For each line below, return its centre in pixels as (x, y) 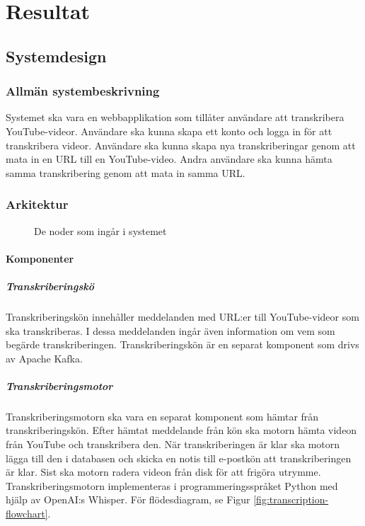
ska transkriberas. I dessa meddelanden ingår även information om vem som (170, 330)
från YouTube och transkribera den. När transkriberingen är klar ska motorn (173, 444)
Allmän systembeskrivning (83, 91)
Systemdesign (56, 56)
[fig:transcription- (291, 499)
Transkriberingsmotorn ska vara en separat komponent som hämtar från (162, 416)
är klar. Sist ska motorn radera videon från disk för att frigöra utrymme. (163, 472)
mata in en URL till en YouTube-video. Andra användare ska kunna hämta (169, 159)
